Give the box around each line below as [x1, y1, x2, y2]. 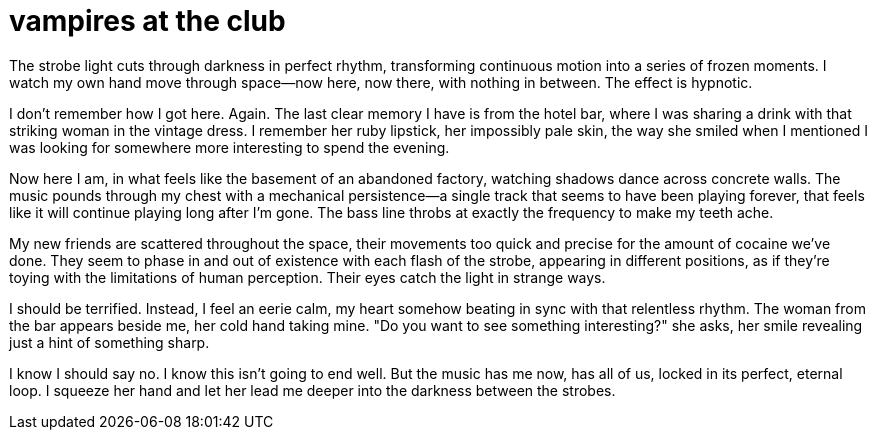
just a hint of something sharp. [9, 333, 210, 351]
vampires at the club [9, 4, 286, 38]
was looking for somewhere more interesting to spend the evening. [9, 138, 450, 156]
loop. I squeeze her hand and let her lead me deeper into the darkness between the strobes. [9, 381, 616, 399]
